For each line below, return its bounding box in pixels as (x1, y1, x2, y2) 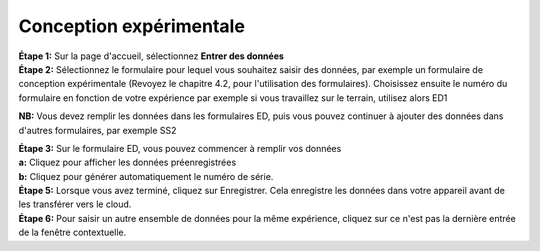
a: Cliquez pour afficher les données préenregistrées (18, 156, 237, 169)
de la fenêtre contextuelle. (18, 226, 127, 239)
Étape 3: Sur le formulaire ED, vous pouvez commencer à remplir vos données (18, 142, 342, 154)
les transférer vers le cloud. (18, 198, 132, 210)
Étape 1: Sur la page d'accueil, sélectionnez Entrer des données (18, 50, 285, 62)
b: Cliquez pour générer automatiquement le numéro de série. (18, 170, 274, 182)
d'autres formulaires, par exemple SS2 (18, 124, 177, 136)
